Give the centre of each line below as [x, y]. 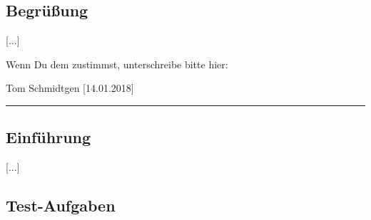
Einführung [49, 137]
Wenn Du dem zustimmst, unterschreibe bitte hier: [117, 64]
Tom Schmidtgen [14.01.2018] [70, 88]
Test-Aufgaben [61, 205]
